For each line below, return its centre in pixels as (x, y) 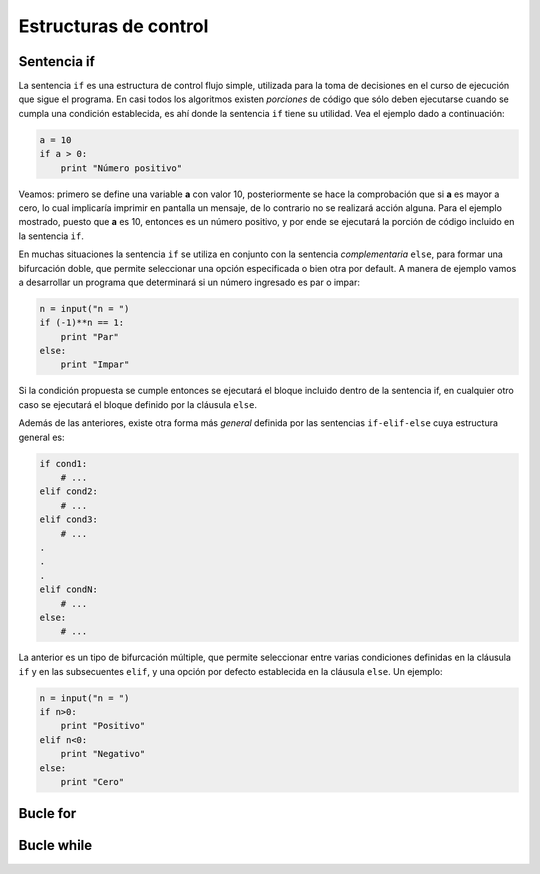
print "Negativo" (103, 754)
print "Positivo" (103, 726)
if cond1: (63, 463)
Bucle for (47, 813)
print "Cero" (92, 782)
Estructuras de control (113, 26)
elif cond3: (69, 519)
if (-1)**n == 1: (82, 323)
